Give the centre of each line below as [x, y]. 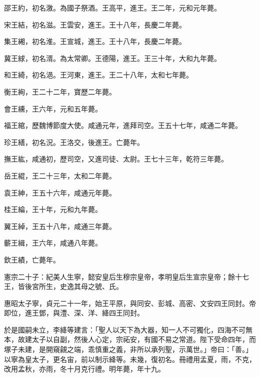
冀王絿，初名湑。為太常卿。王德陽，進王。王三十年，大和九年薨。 [112, 58]
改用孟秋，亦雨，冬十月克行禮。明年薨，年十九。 [84, 369]
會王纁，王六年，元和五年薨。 [53, 108]
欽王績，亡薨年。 [32, 259]
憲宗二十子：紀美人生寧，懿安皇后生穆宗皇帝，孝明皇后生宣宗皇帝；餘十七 [126, 276]
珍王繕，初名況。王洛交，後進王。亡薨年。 [74, 142]
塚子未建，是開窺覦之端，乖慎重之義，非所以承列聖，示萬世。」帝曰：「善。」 [128, 349]
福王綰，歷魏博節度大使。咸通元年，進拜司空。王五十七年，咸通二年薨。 [123, 125]
